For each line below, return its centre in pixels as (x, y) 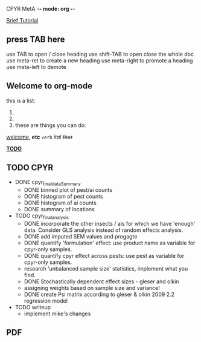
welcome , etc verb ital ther (40, 137)
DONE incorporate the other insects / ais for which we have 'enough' (110, 224)
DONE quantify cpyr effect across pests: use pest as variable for (104, 256)
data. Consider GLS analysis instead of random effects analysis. (104, 230)
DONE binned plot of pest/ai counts (68, 190)
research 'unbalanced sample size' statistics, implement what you (106, 269)
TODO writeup (33, 307)
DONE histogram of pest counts (64, 197)
